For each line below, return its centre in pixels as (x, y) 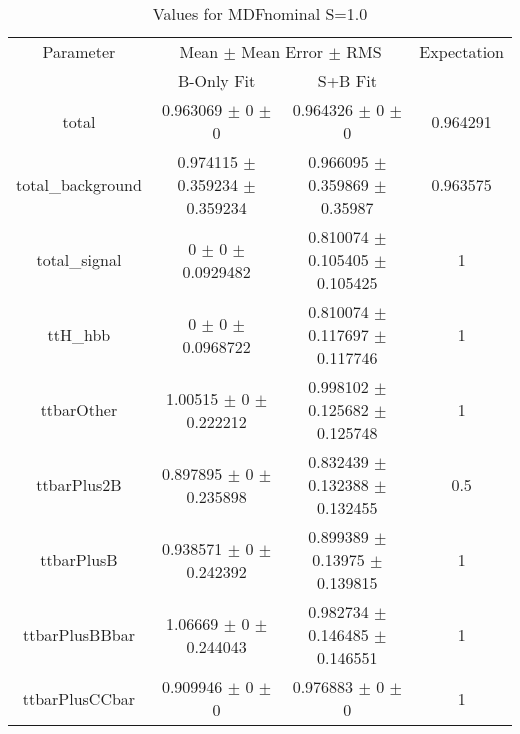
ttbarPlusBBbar (78, 634)
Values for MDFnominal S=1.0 (260, 13)
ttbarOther (79, 409)
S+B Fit (347, 80)
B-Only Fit (216, 80)
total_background (79, 184)
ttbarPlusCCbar (79, 698)
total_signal (79, 259)
